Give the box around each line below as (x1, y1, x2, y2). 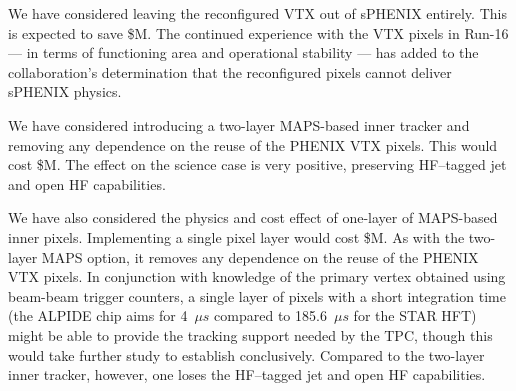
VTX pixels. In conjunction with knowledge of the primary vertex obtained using (8, 266, 506, 287)
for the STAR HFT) (353, 305, 477, 326)
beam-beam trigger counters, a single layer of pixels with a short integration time (8, 285, 506, 306)
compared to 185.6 (214, 305, 327, 326)
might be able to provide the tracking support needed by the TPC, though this (8, 324, 493, 345)
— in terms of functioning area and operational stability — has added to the (8, 42, 479, 63)
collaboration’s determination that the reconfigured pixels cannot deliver (8, 61, 452, 82)
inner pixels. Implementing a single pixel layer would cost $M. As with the (8, 226, 465, 247)
